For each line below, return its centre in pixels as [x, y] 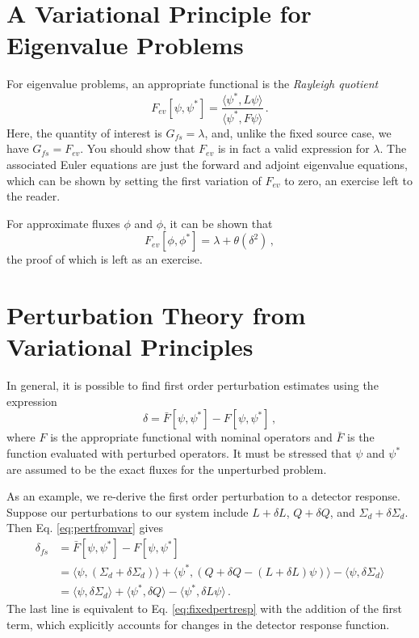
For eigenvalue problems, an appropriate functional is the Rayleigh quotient [193, 84]
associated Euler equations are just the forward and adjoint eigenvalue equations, [207, 164]
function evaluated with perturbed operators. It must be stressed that [179, 453]
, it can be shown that [218, 223]
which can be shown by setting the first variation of [134, 180]
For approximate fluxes [63, 223]
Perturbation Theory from [156, 315]
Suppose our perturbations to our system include [128, 511]
